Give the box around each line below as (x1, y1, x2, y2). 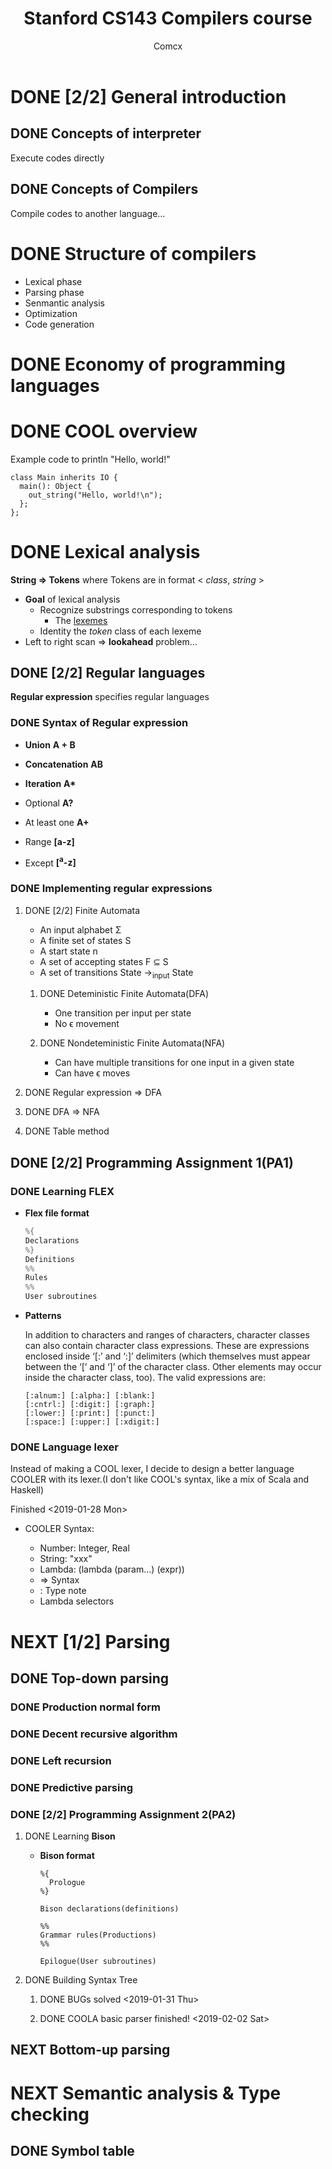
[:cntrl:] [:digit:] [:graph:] (24, 1400, 156, 1410)
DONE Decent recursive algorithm (10, 1727, 178, 1741)
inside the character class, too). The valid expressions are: (24, 1372, 266, 1384)
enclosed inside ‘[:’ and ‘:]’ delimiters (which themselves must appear (24, 1350, 311, 1362)
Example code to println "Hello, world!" (10, 453, 171, 465)
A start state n (39, 945, 98, 957)
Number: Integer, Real (39, 1542, 130, 1554)
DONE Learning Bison (24, 1830, 116, 1842)
